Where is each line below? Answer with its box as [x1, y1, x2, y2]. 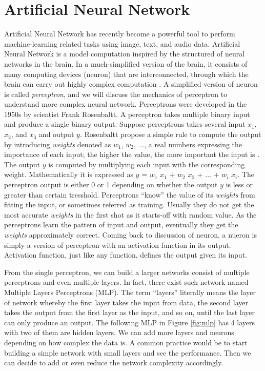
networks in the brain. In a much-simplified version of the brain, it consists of [4, 58, 248, 69]
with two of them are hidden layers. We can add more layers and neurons [4, 327, 234, 338]
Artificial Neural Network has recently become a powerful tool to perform [4, 28, 235, 39]
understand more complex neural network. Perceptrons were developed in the [4, 99, 247, 109]
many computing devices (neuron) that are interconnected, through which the [4, 68, 249, 79]
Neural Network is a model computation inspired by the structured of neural [4, 48, 245, 59]
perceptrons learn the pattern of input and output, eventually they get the [4, 219, 238, 230]
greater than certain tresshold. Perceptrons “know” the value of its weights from [4, 189, 255, 200]
